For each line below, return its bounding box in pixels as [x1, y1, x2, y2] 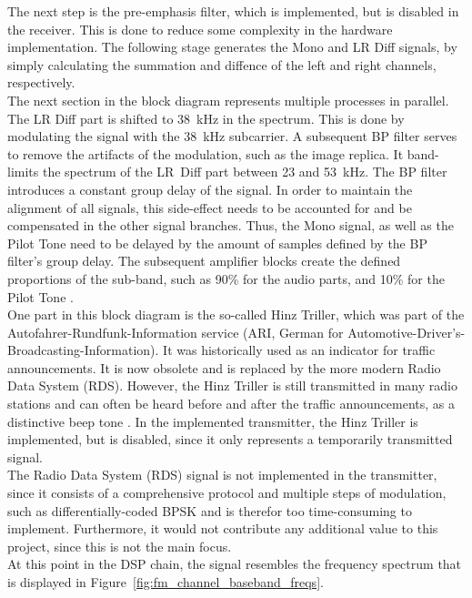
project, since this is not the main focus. [7, 536, 232, 555]
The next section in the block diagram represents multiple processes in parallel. [7, 90, 449, 109]
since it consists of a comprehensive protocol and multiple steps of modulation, [7, 483, 447, 502]
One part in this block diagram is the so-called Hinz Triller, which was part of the [7, 305, 465, 324]
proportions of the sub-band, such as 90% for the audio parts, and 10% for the [7, 269, 445, 288]
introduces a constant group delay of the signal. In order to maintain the [7, 179, 413, 198]
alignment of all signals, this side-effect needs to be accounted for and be [7, 198, 412, 217]
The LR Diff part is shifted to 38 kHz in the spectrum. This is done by [7, 108, 405, 127]
